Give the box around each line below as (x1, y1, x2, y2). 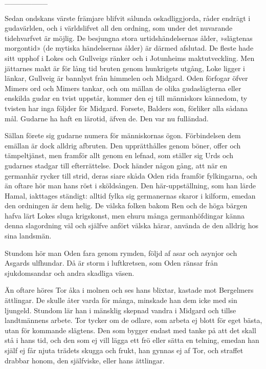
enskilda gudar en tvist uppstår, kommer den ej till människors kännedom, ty (5, 93, 248, 103)
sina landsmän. (5, 230, 52, 241)
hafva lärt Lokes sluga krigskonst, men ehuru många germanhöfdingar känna (5, 210, 245, 221)
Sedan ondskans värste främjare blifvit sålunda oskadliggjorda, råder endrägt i (5, 12, 251, 23)
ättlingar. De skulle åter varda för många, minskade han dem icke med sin (5, 295, 237, 306)
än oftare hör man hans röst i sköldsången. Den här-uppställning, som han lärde (5, 180, 256, 191)
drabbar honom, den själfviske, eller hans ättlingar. (5, 355, 165, 365)
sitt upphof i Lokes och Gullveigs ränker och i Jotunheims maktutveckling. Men (5, 52, 255, 63)
